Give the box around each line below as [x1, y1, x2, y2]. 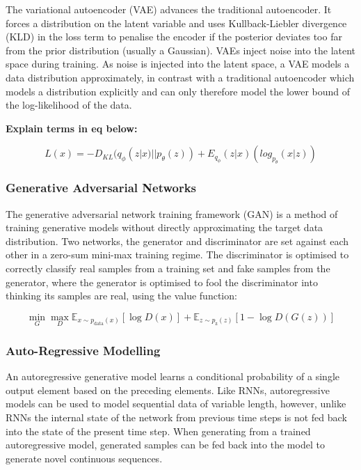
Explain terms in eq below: [6, 120, 138, 135]
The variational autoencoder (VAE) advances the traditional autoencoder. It [6, 2, 332, 16]
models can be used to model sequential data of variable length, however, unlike [6, 396, 346, 411]
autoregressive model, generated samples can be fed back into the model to [6, 437, 325, 452]
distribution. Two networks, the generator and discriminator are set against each [6, 233, 348, 248]
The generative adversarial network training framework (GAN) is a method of [6, 206, 338, 221]
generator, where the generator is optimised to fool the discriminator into [6, 274, 318, 289]
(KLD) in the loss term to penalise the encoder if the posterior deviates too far [6, 29, 342, 44]
